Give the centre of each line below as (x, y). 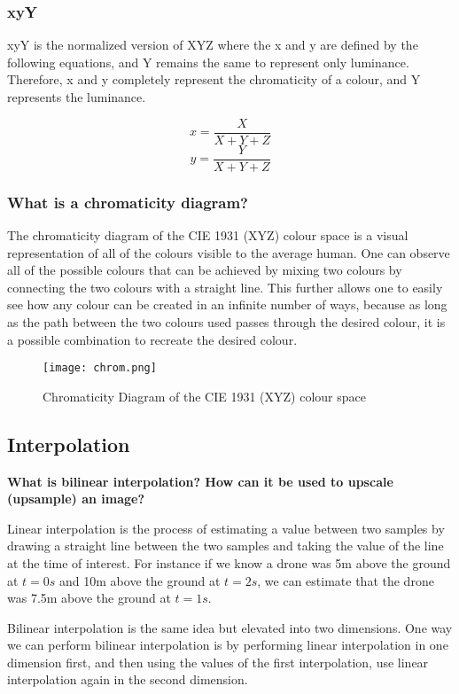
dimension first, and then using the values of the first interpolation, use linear (218, 662)
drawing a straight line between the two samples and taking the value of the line (226, 546)
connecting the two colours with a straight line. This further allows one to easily (225, 287)
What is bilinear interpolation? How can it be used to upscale (200, 481)
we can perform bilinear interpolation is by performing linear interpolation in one (228, 645)
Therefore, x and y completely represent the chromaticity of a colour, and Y (214, 79)
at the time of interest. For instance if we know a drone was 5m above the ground (229, 562)
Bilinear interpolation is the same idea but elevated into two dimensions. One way (230, 627)
